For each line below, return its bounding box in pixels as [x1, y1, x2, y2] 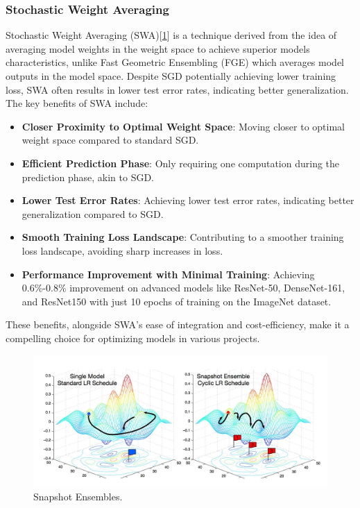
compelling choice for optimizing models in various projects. [6, 330, 260, 345]
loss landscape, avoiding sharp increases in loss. [22, 243, 223, 257]
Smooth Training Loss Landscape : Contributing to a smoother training [22, 230, 344, 244]
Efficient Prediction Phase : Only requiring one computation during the [22, 155, 340, 170]
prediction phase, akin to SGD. [22, 169, 155, 184]
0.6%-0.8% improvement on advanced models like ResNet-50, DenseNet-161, [22, 280, 345, 295]
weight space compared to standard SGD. [22, 133, 199, 147]
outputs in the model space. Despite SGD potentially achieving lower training [6, 69, 336, 83]
